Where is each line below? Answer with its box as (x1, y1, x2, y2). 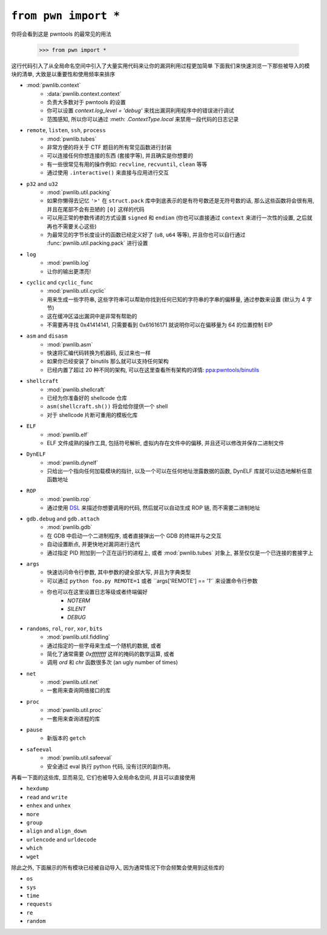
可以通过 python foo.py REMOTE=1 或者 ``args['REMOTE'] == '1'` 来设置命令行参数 (47, 577, 258, 584)
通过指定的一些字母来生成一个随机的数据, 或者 (47, 642, 162, 649)
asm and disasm (26, 332, 68, 339)
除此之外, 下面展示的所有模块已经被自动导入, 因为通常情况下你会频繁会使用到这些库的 (11, 863, 224, 871)
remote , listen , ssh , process (26, 127, 106, 134)
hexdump (26, 785, 50, 792)
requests (26, 900, 53, 908)
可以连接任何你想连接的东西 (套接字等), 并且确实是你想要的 (47, 152, 194, 159)
